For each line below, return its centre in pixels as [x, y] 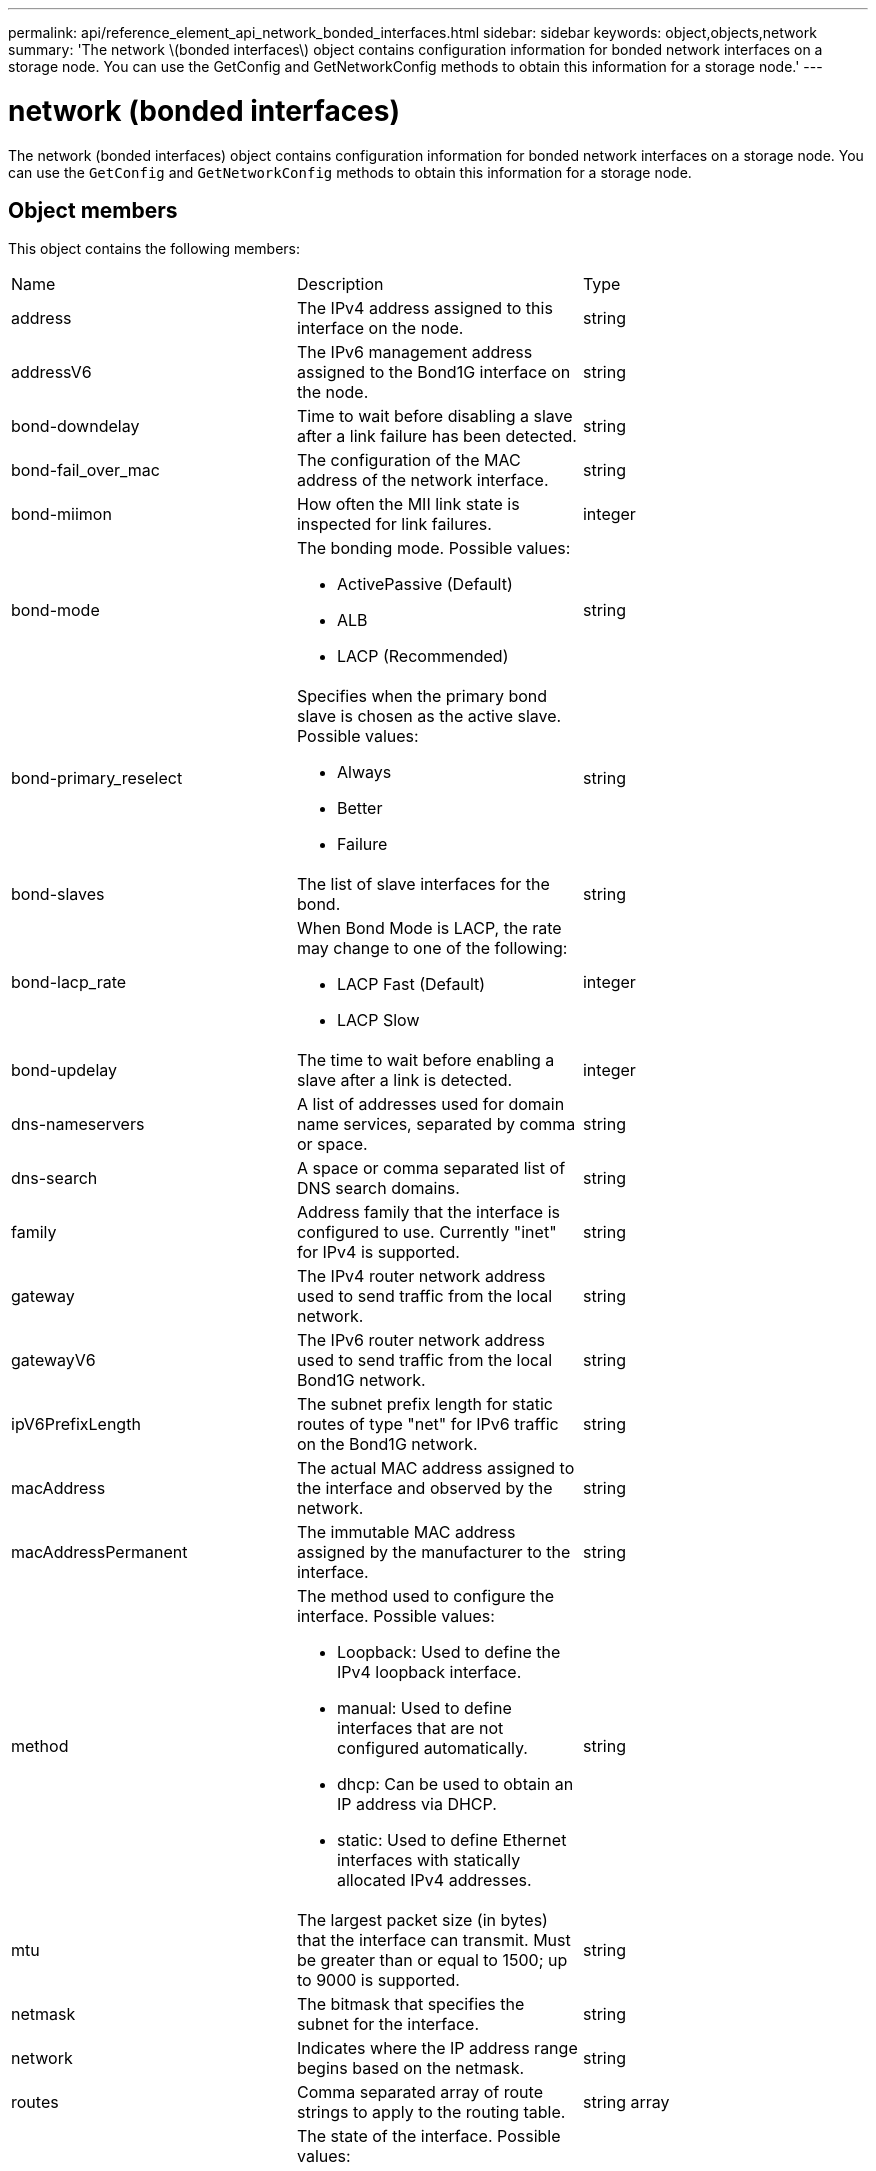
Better [359, 808]
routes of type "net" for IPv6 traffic [427, 1424]
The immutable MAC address [406, 1532]
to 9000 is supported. [378, 1980]
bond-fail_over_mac [85, 470]
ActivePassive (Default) [424, 584]
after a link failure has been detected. [436, 436]
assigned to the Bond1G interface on [433, 372]
